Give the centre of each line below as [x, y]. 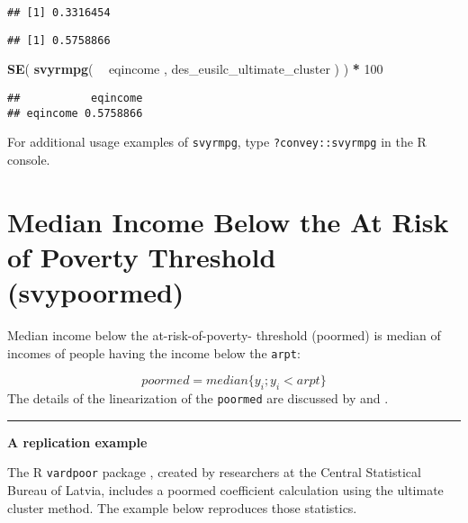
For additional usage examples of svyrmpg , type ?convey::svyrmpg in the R [217, 142]
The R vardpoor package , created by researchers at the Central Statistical [214, 472]
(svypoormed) [96, 292]
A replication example [77, 442]
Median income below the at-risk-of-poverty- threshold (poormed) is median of [224, 334]
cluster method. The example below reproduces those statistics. [182, 507]
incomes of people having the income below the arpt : [154, 352]
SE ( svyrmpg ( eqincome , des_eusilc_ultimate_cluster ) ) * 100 [195, 69]
